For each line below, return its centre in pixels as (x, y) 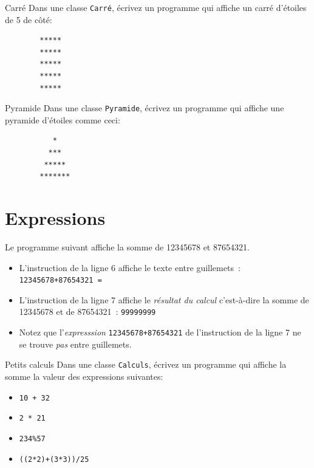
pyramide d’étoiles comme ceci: (63, 119)
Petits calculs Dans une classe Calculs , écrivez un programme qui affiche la (146, 364)
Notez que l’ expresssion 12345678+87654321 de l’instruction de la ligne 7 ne (160, 332)
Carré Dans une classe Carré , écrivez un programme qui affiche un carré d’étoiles (156, 7)
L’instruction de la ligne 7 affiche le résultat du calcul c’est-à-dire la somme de (164, 299)
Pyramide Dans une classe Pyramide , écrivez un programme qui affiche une (145, 108)
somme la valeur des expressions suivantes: (84, 376)
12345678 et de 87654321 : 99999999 (87, 311)
